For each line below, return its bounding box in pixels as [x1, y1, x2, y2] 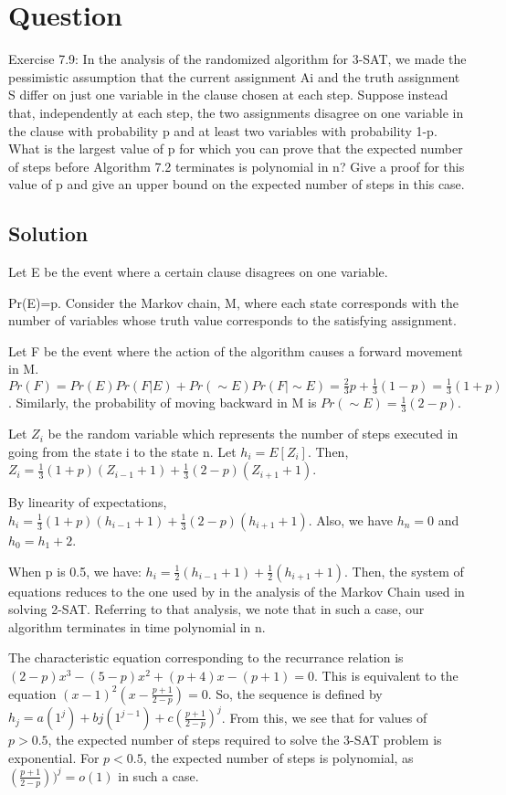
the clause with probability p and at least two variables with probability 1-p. [8, 121, 437, 140]
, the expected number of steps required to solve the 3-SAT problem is [47, 730, 442, 749]
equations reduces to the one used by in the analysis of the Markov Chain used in [8, 581, 465, 600]
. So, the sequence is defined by [207, 684, 383, 703]
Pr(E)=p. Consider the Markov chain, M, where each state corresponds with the [8, 292, 459, 312]
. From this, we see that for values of [221, 707, 427, 726]
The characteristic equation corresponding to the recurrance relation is [8, 648, 404, 667]
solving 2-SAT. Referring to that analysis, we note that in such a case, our [8, 599, 425, 619]
